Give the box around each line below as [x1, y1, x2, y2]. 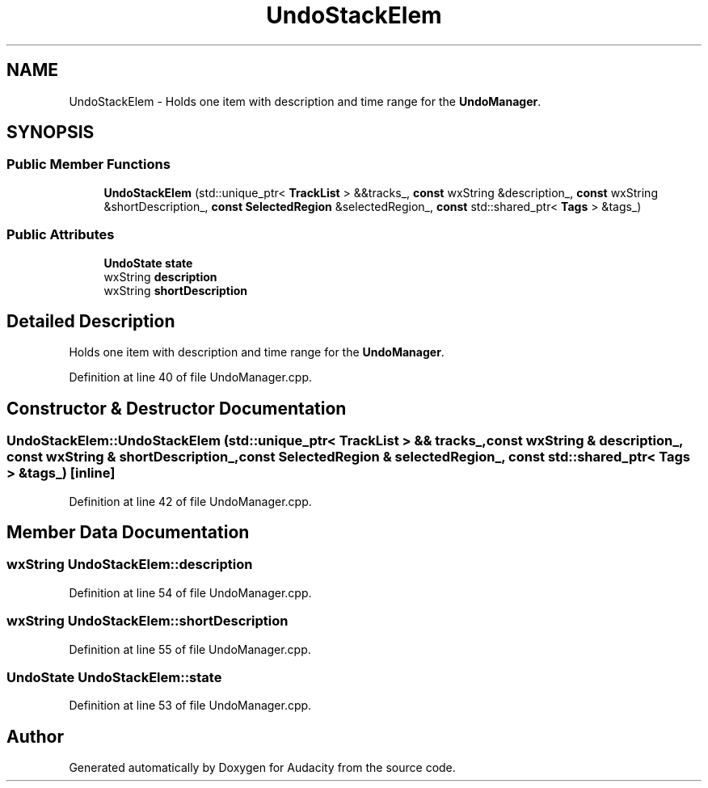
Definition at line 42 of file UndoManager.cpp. [69, 494, 312, 508]
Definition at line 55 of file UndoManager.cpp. [69, 642, 311, 656]
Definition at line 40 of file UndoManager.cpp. [69, 370, 313, 385]
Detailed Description [6, 310, 175, 331]
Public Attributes [6, 226, 115, 243]
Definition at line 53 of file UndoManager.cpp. [69, 698, 312, 713]
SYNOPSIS [6, 122, 95, 143]
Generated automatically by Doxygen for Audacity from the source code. [69, 761, 456, 775]
